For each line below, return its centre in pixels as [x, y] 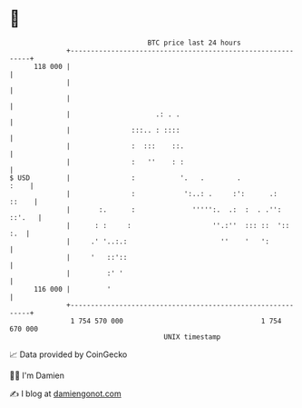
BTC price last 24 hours [195, 43]
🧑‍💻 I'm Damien [37, 375]
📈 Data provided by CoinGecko [68, 354]
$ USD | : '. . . [126, 178]
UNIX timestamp [192, 337]
